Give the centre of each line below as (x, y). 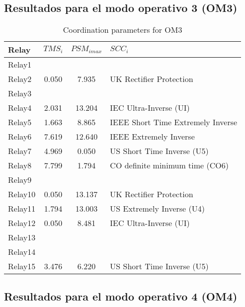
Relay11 (22, 209)
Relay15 (22, 266)
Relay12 (22, 223)
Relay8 (20, 165)
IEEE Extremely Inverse (152, 137)
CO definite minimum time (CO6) (169, 165)
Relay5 (20, 122)
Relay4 (20, 108)
